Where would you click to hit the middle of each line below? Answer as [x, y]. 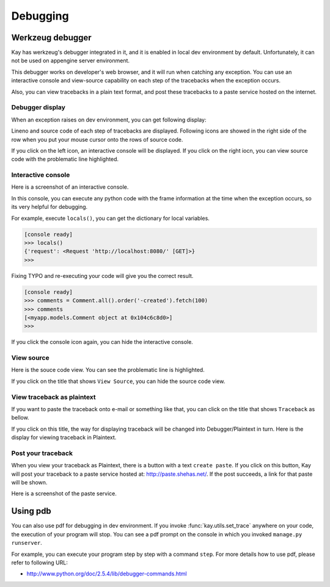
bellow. [20, 418]
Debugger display [38, 108]
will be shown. [29, 483]
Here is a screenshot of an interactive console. [70, 187]
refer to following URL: [40, 563]
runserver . [27, 543]
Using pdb [31, 511]
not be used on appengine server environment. [71, 60]
